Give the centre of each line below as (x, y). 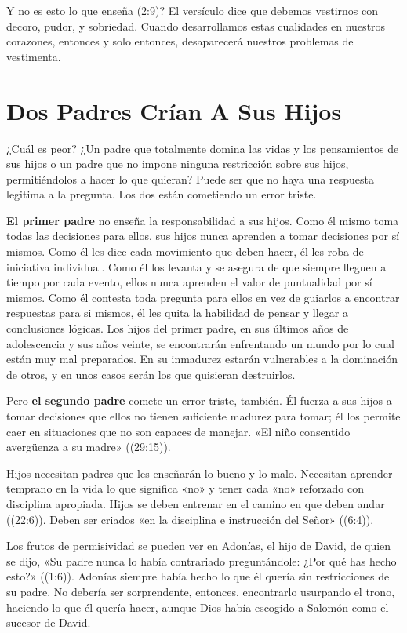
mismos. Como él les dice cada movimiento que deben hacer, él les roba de (185, 251)
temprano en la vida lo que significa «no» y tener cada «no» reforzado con (185, 488)
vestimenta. (34, 56)
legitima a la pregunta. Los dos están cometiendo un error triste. (162, 194)
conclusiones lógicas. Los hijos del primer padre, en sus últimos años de (178, 328)
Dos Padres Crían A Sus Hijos (174, 110)
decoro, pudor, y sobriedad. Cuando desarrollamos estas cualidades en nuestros (196, 25)
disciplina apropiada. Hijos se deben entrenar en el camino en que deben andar (196, 503)
